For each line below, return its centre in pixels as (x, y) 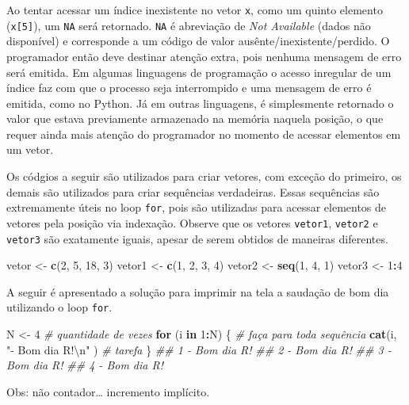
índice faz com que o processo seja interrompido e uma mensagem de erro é (189, 88)
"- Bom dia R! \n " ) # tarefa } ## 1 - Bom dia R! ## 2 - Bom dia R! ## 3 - (199, 349)
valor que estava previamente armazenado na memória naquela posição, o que (195, 118)
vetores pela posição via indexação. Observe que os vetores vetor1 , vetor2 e (192, 222)
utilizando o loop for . (59, 307)
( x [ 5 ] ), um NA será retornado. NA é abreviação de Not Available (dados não (189, 25)
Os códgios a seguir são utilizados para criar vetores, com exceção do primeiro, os (204, 176)
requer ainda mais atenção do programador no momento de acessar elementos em (204, 134)
